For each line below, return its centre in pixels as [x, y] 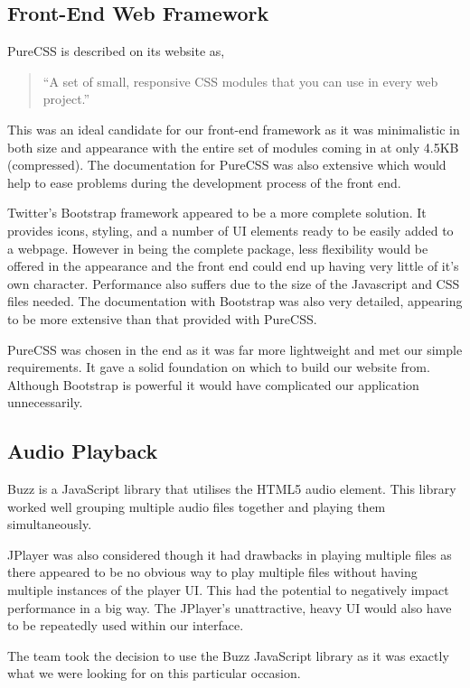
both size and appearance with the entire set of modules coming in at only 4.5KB [233, 147]
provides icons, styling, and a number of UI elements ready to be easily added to [230, 230]
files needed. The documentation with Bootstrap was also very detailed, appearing [235, 301]
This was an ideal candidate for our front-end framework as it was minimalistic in [234, 129]
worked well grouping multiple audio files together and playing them [197, 506]
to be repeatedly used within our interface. [126, 625]
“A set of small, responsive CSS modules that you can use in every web [240, 81]
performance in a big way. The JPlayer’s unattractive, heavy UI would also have [230, 607]
